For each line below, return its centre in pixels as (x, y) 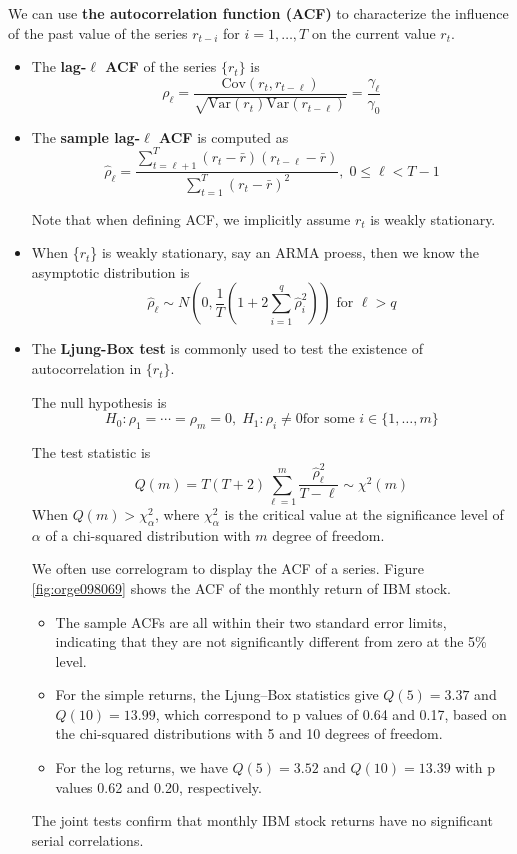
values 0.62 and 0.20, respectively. (158, 786)
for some (328, 419)
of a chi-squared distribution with (148, 534)
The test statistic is (91, 452)
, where (177, 513)
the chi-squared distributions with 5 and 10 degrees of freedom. (249, 733)
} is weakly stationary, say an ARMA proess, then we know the (285, 252)
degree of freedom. (328, 534)
